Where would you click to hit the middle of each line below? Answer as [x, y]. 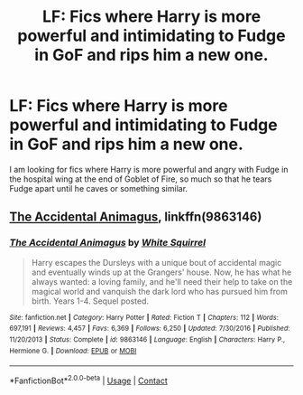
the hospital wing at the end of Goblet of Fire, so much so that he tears [141, 179]
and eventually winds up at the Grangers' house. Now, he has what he [161, 272]
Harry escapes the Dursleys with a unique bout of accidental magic [156, 262]
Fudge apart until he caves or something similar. [98, 188]
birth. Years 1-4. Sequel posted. [90, 301]
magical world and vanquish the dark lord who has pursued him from [160, 291]
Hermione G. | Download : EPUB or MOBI [73, 351]
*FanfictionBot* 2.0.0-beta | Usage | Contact [89, 380]
